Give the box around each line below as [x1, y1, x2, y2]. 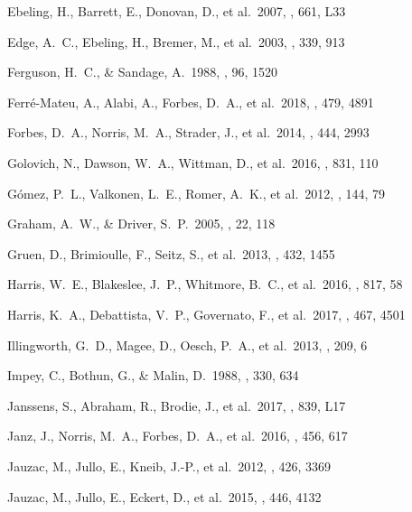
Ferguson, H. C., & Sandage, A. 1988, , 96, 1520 [7, 62, 277, 81]
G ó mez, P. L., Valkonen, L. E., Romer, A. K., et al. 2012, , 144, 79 [7, 183, 386, 202]
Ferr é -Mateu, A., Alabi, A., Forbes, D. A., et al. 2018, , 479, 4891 [7, 92, 374, 111]
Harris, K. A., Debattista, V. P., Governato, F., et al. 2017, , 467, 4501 [7, 304, 406, 323]
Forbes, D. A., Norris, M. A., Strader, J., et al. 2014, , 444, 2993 [7, 123, 370, 142]
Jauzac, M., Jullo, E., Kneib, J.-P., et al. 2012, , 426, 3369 [7, 456, 332, 475]
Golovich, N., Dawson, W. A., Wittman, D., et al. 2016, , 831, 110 [7, 153, 379, 172]
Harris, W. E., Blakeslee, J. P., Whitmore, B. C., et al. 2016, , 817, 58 [7, 275, 403, 293]
